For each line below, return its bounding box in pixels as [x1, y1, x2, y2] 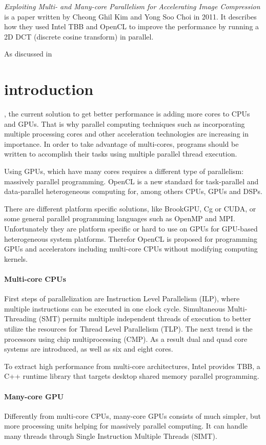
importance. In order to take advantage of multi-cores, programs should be [4, 138, 239, 149]
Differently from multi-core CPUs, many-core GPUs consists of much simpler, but [4, 410, 261, 421]
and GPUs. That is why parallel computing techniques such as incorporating [4, 118, 245, 129]
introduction [4, 79, 94, 100]
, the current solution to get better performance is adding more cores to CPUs [4, 108, 250, 119]
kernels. [4, 253, 28, 264]
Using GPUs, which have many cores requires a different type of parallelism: [4, 166, 244, 177]
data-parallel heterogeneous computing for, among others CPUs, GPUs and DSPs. [4, 186, 262, 197]
